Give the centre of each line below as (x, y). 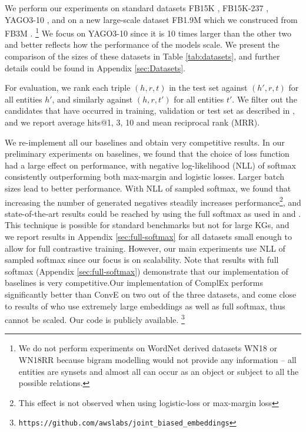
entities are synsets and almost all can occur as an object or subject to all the (159, 371)
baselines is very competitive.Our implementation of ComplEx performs (134, 283)
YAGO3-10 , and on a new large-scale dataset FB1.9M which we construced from (151, 19)
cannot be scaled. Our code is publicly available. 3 (95, 319)
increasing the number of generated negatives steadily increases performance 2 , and (153, 201)
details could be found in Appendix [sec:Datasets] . (95, 67)
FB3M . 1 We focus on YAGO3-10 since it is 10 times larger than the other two (148, 32)
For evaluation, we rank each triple (68, 88)
